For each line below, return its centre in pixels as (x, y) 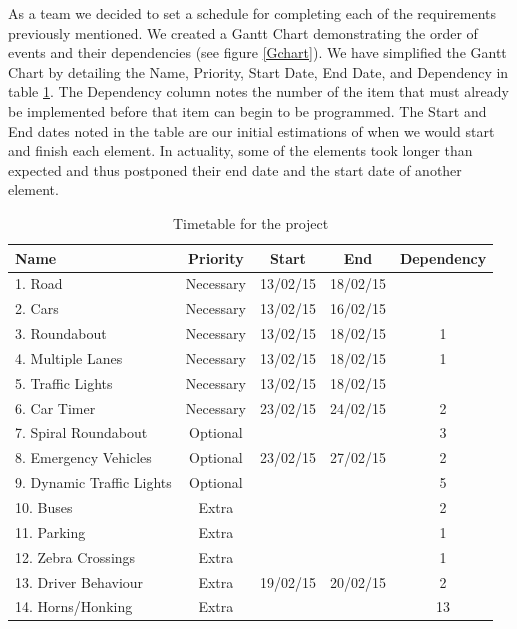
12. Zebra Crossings (75, 556)
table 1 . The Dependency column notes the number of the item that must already (258, 91)
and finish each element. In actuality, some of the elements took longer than (240, 150)
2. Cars (37, 308)
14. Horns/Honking (74, 606)
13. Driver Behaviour (79, 581)
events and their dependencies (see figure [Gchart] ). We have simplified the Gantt (257, 52)
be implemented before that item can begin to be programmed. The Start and (247, 110)
